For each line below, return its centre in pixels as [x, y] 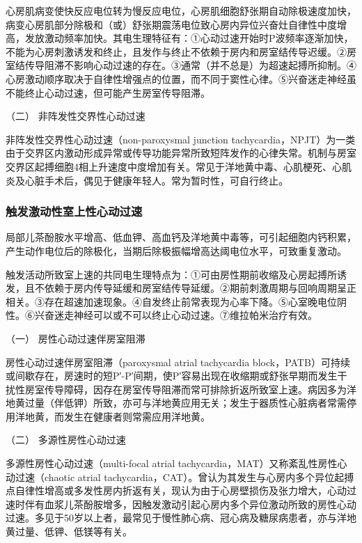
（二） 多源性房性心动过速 [66, 440]
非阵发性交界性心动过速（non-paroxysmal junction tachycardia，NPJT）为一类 [181, 139]
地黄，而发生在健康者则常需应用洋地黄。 [117, 416]
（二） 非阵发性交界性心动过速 [76, 116]
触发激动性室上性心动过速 [74, 211]
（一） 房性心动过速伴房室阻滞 [76, 338]
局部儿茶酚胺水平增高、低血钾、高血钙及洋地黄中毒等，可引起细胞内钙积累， [181, 237]
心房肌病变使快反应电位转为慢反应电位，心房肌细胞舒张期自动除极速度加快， [181, 10]
